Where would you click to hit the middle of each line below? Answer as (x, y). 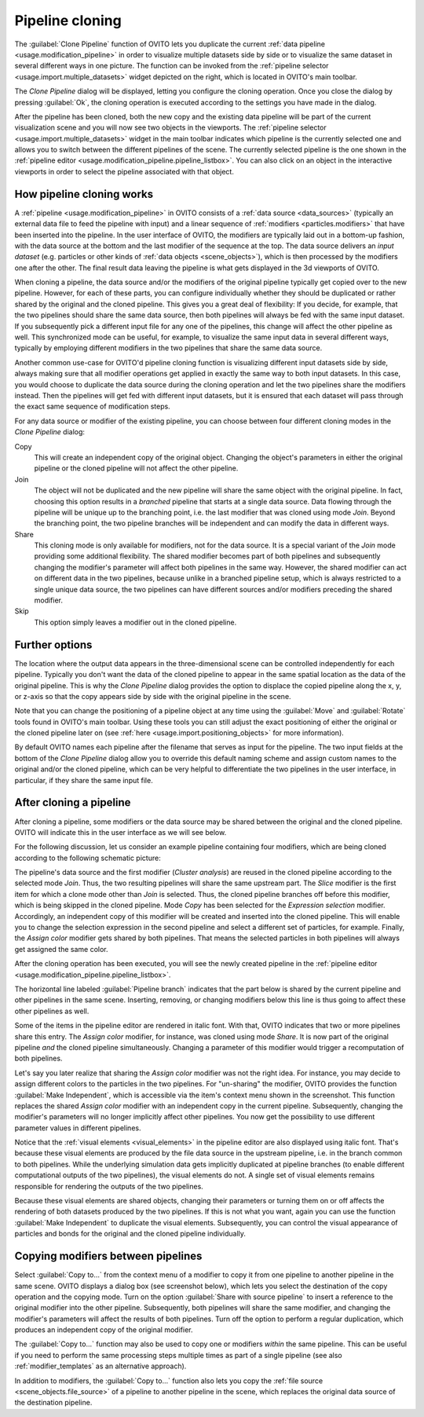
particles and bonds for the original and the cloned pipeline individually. (130, 1234)
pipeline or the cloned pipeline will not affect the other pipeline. (136, 468)
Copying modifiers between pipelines (108, 1256)
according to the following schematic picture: (88, 858)
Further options (53, 644)
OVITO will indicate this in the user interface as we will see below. (121, 832)
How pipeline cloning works (84, 194)
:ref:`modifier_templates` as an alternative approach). (101, 1366)
